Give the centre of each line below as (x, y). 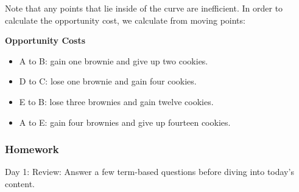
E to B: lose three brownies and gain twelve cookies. (116, 101)
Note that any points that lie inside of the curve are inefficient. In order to (144, 8)
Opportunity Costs (45, 40)
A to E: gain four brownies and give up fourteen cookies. (125, 122)
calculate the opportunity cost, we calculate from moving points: (125, 20)
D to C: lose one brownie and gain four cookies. (108, 81)
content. (20, 183)
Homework (32, 149)
